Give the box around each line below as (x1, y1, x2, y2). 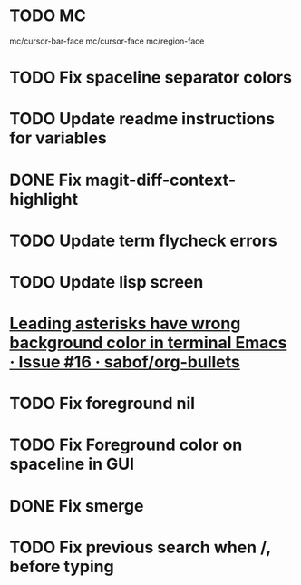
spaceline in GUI (9, 454, 134, 474)
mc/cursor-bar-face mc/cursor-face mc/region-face (9, 35, 205, 46)
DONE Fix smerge (9, 495, 144, 516)
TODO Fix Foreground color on (9, 434, 243, 455)
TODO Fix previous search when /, (9, 537, 271, 558)
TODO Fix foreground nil (9, 394, 196, 414)
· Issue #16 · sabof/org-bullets (9, 352, 240, 373)
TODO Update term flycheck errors (9, 230, 278, 250)
